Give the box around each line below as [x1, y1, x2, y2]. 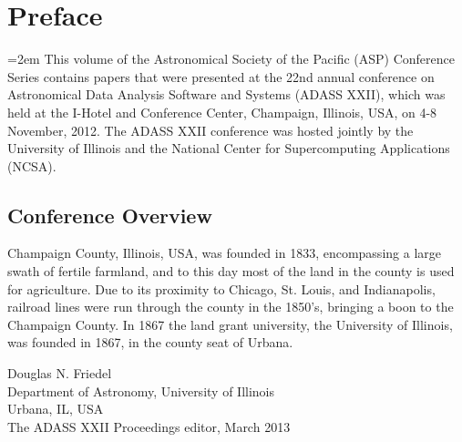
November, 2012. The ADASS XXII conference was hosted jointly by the [7, 120, 414, 139]
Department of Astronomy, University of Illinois [7, 381, 275, 400]
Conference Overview [7, 200, 212, 229]
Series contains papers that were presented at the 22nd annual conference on [7, 67, 435, 86]
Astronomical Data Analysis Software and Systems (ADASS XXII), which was [7, 85, 446, 104]
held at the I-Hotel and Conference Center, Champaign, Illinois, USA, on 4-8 [7, 102, 437, 121]
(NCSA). [7, 156, 56, 175]
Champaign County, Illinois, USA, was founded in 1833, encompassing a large [7, 243, 441, 262]
